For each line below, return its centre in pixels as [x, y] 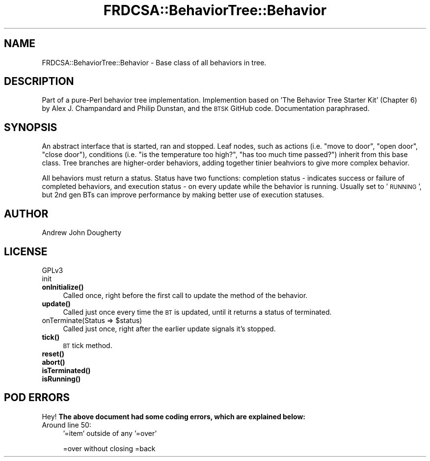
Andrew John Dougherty [82, 233]
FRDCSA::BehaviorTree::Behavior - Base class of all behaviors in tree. [154, 62]
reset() [53, 353]
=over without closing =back [109, 448]
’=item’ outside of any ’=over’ [110, 433]
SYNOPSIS [31, 127]
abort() [54, 362]
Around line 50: [67, 425]
